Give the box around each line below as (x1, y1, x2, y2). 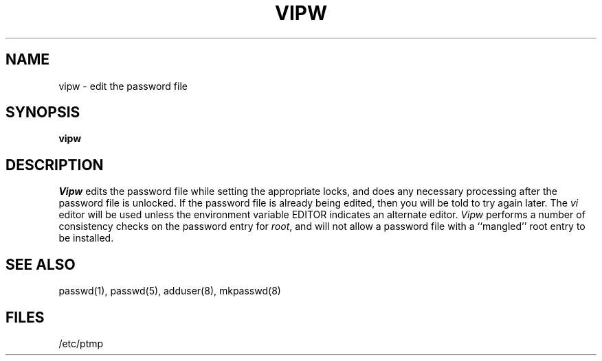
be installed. (58, 232, 114, 244)
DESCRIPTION (5, 156, 104, 174)
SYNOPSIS (5, 104, 80, 121)
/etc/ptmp (58, 337, 104, 349)
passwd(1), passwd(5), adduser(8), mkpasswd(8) (58, 285, 281, 297)
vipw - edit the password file (58, 80, 188, 92)
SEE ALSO (5, 255, 76, 273)
